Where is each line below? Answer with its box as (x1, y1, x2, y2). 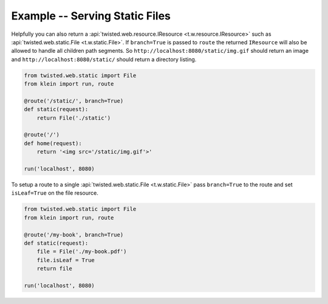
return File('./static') (36, 114, 111, 121)
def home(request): (24, 140, 82, 147)
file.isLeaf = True (36, 257, 95, 263)
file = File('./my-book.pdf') (36, 248, 127, 255)
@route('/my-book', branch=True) (24, 231, 124, 238)
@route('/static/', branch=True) (24, 97, 124, 104)
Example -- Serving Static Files (11, 9, 171, 22)
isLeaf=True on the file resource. (11, 189, 98, 197)
